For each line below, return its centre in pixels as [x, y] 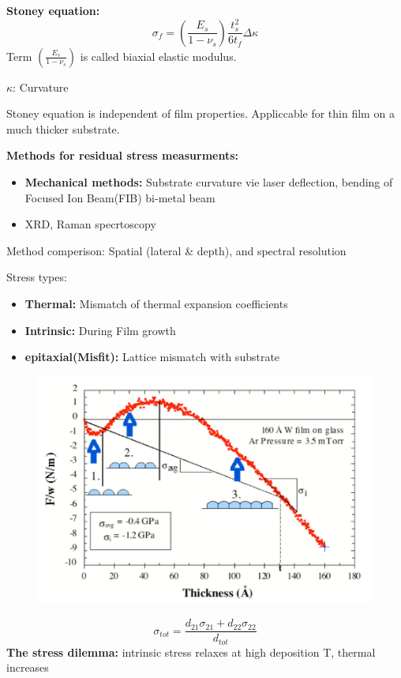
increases [28, 667]
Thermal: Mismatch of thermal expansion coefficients [156, 303]
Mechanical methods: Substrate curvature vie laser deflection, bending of [209, 181]
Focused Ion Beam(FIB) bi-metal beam [120, 197]
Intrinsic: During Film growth [100, 330]
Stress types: [37, 277]
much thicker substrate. [63, 128]
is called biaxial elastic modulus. [158, 56]
